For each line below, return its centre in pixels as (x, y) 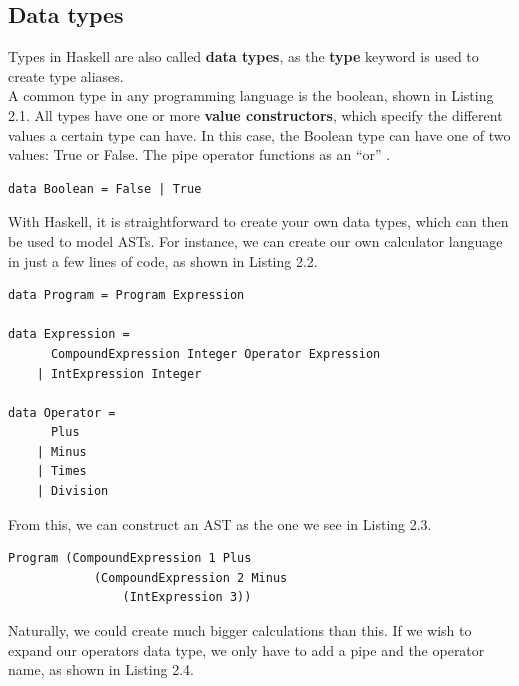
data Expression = (69, 334)
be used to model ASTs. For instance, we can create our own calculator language (255, 240)
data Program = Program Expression (126, 295)
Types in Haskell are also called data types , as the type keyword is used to (243, 56)
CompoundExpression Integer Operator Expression (215, 353)
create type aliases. (66, 75)
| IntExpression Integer (119, 373)
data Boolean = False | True (105, 188)
